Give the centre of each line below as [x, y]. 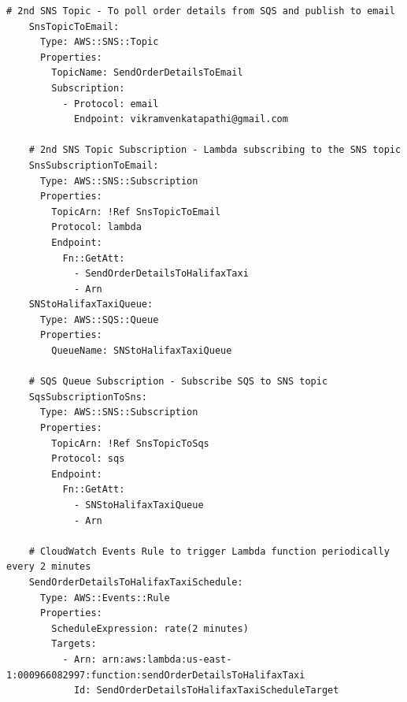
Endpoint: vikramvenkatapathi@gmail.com [181, 119]
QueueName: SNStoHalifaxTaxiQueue [142, 351]
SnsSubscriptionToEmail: [94, 165]
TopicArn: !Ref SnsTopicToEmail [136, 212]
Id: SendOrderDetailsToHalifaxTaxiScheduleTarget [206, 691]
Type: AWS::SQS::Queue [99, 319]
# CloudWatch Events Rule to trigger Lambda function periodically [209, 551]
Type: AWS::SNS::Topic [99, 42]
